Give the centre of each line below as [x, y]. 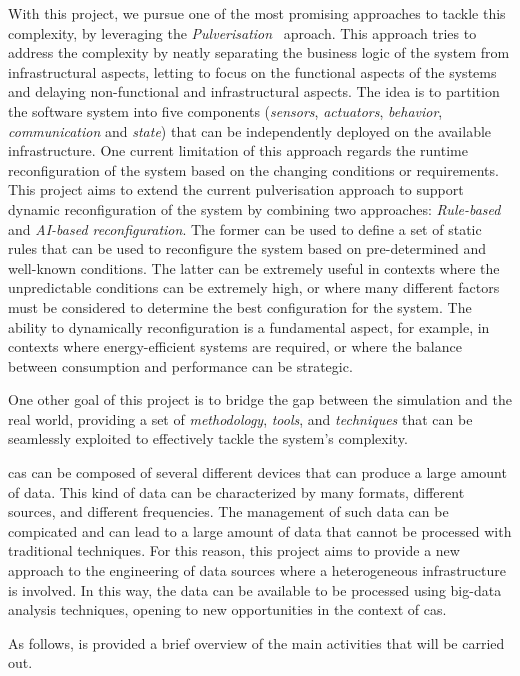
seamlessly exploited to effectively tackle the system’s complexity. [208, 438]
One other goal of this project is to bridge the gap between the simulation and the [260, 399]
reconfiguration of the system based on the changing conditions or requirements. [253, 169]
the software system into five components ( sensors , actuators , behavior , [225, 110]
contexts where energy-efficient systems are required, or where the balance [235, 346]
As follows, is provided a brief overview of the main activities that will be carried [256, 642]
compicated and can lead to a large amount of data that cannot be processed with [260, 530]
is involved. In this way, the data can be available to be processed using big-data [255, 589]
